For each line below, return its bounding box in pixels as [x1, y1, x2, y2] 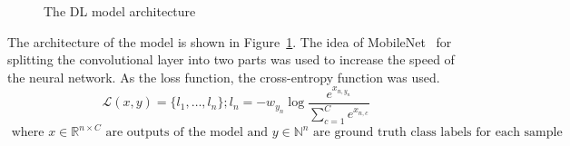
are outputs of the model [105, 126, 243, 140]
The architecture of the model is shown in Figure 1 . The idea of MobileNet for [7, 32, 452, 51]
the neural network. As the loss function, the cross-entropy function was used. [7, 67, 440, 86]
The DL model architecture [44, 2, 196, 20]
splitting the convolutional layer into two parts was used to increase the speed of [7, 50, 455, 69]
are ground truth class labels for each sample [313, 126, 563, 140]
